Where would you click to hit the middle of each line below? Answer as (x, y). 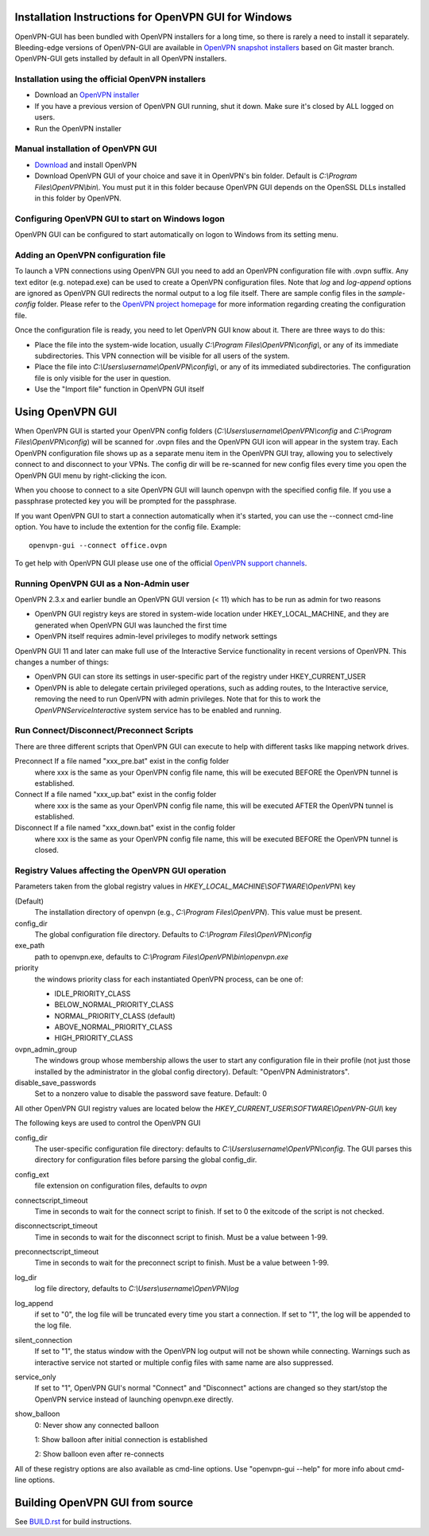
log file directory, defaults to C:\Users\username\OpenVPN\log (137, 1289)
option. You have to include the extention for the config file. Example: (128, 527)
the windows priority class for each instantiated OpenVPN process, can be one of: (169, 979)
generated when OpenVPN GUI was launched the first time (131, 625)
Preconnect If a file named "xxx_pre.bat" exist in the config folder (122, 761)
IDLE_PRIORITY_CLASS (93, 994)
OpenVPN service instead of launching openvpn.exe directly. (134, 1399)
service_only (35, 1377)
